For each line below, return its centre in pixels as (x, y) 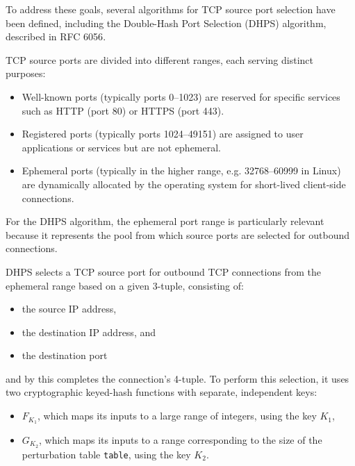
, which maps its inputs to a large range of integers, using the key (177, 416)
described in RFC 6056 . (56, 36)
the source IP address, (69, 309)
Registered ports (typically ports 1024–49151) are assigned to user (163, 134)
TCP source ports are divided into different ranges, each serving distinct (159, 59)
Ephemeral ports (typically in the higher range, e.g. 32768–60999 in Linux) (181, 170)
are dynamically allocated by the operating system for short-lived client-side (184, 184)
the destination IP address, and (89, 332)
